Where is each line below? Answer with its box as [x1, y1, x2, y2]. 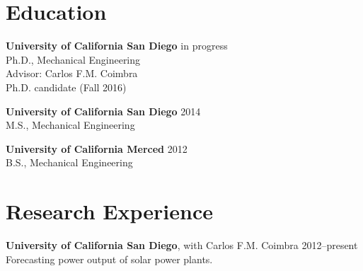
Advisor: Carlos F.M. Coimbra [6, 66, 138, 81]
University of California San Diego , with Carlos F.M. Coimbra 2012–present [6, 238, 358, 252]
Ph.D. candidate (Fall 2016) [6, 79, 127, 94]
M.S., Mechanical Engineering [6, 117, 135, 132]
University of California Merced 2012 [6, 141, 188, 156]
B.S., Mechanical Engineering [6, 155, 133, 170]
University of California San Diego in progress [6, 38, 228, 53]
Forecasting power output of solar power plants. [6, 251, 213, 266]
